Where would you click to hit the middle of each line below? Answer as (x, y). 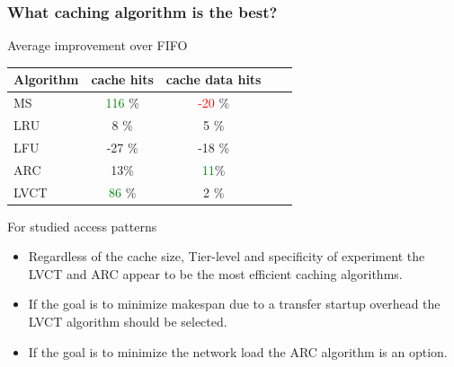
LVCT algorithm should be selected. (128, 321)
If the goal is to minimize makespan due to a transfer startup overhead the (234, 304)
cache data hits (214, 79)
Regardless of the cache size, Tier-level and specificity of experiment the (227, 256)
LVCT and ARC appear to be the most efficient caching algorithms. (215, 273)
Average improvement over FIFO (98, 45)
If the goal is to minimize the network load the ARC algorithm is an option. (238, 351)
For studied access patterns (82, 226)
